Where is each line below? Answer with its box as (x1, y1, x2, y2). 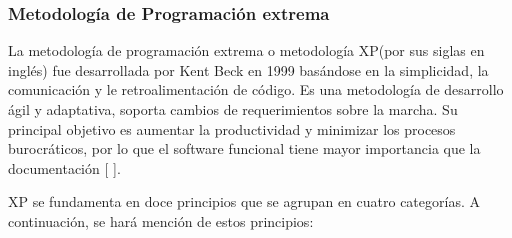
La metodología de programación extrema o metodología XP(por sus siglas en (8, 40, 485, 61)
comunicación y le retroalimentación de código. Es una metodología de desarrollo (8, 79, 504, 100)
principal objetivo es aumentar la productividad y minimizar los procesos (8, 118, 456, 139)
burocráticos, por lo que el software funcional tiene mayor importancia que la (8, 138, 481, 159)
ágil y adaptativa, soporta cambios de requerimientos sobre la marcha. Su (8, 99, 458, 119)
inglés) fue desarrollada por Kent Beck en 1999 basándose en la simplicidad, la (8, 59, 489, 80)
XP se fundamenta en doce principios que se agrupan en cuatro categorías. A (8, 191, 480, 212)
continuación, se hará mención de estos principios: (8, 210, 314, 231)
